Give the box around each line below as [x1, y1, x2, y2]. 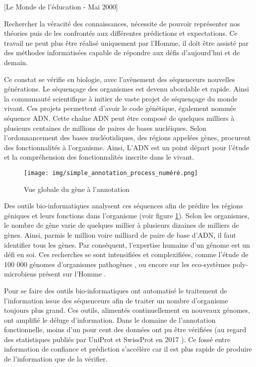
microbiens [4, 269, 37, 279]
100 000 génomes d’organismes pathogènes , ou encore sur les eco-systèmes [4, 259, 231, 269]
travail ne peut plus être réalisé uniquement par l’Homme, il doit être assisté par [4, 37, 249, 48]
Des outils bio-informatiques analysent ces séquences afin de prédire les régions [4, 200, 243, 211]
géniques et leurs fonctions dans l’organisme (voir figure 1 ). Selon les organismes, [4, 210, 250, 220]
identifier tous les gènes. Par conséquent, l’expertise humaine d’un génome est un [4, 239, 250, 250]
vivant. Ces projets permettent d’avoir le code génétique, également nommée [4, 103, 237, 113]
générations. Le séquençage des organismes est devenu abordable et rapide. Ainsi [4, 84, 249, 94]
